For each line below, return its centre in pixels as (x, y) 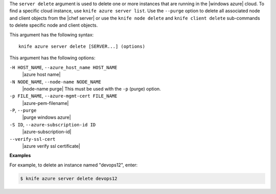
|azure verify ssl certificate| (51, 146)
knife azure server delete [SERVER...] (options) (82, 46)
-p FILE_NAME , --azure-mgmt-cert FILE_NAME (63, 96)
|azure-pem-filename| (45, 103)
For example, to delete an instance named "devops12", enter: (74, 165)
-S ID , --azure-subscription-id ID (53, 124)
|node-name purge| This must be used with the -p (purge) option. (91, 89)
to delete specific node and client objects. (54, 25)
